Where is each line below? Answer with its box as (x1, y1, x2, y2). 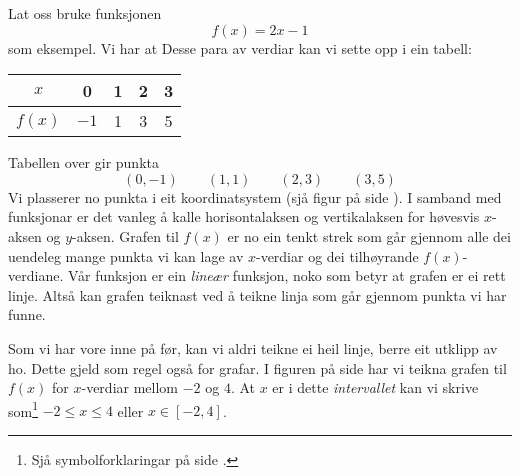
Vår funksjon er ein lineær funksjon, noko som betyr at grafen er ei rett (67, 265, 506, 286)
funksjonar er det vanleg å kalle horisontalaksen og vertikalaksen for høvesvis (8, 206, 480, 227)
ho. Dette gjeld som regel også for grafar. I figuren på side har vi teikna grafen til (8, 357, 507, 378)
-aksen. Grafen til (72, 225, 179, 246)
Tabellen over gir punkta (8, 152, 159, 173)
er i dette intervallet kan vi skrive (272, 377, 479, 398)
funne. (8, 304, 46, 325)
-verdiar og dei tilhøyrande (255, 245, 419, 266)
